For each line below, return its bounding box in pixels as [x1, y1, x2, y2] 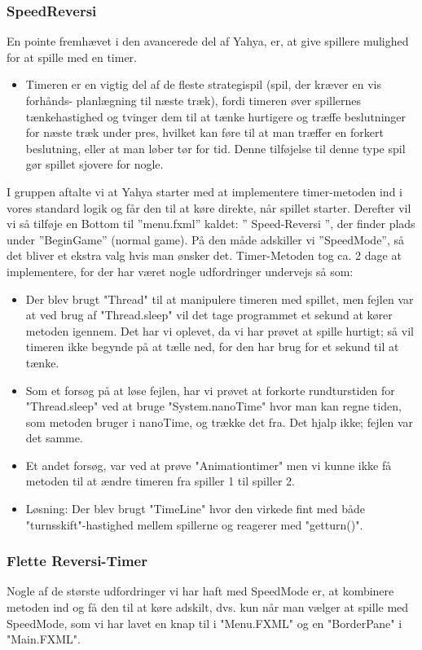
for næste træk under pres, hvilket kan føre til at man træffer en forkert [25, 124, 384, 141]
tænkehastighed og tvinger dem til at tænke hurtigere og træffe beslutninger [25, 108, 407, 125]
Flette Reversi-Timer [7, 551, 147, 571]
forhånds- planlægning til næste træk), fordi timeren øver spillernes [25, 92, 362, 108]
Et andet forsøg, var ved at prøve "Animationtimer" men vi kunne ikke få [25, 456, 392, 473]
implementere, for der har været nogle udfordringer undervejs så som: [7, 262, 354, 279]
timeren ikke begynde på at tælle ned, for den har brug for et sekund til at [25, 338, 399, 355]
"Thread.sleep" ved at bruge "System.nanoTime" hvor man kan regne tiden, [25, 397, 402, 415]
